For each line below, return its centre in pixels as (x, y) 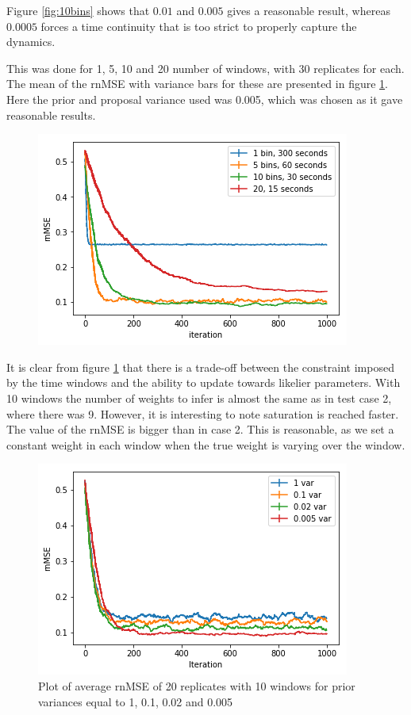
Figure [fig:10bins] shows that (78, 10)
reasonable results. (51, 115)
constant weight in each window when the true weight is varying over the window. (206, 444)
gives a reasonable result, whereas (309, 10)
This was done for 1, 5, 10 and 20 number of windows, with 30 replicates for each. (205, 68)
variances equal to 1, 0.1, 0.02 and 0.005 (136, 701)
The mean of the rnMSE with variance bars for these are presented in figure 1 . (197, 84)
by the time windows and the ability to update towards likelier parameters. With (204, 382)
